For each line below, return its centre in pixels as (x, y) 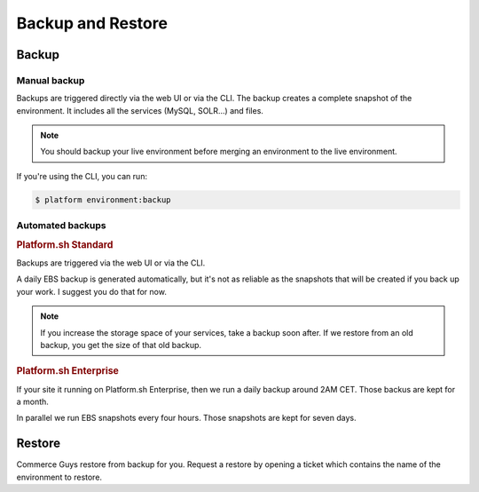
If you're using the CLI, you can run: (82, 176)
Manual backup (51, 80)
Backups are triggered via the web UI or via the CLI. (111, 263)
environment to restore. (59, 477)
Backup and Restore (92, 23)
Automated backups (61, 226)
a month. (32, 402)
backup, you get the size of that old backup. (121, 345)
